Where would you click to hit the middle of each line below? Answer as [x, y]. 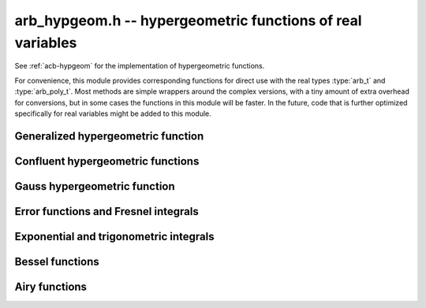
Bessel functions [57, 261]
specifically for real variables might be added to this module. [113, 113]
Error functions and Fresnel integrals [106, 212]
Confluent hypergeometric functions [107, 161]
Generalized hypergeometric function [109, 136]
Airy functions [50, 286]
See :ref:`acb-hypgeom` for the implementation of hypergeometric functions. [140, 66]
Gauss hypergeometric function [95, 186]
